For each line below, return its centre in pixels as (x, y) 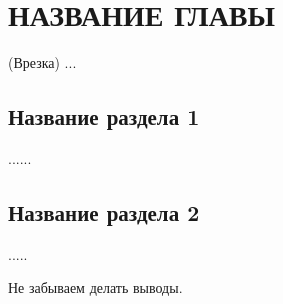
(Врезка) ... (42, 62)
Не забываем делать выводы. (95, 287)
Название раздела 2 (104, 211)
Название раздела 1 (104, 116)
